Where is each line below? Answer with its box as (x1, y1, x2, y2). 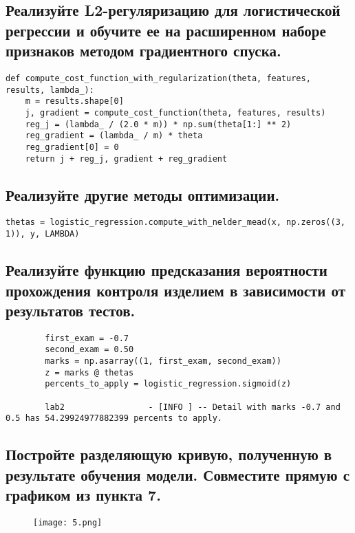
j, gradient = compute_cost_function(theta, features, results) (25, 107, 326, 118)
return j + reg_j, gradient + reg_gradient (25, 153, 228, 164)
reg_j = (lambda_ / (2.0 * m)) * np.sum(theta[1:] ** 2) (25, 119, 292, 129)
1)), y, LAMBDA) (6, 229, 80, 239)
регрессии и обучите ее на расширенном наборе (6, 19, 326, 41)
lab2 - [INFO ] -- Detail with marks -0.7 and (45, 402, 341, 412)
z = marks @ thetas (45, 367, 134, 378)
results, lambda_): (6, 85, 94, 95)
